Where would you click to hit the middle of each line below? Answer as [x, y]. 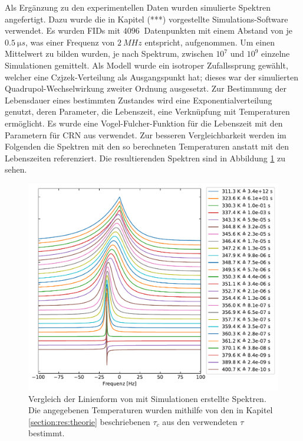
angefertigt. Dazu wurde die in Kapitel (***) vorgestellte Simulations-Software [146, 19]
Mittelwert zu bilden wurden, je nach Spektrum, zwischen [109, 53]
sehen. [16, 169]
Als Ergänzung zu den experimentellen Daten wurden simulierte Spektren [138, 7]
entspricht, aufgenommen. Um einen [210, 42]
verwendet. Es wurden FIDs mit [63, 30]
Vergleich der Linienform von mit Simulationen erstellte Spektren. [147, 398]
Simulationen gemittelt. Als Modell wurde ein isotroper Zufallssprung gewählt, [146, 65]
